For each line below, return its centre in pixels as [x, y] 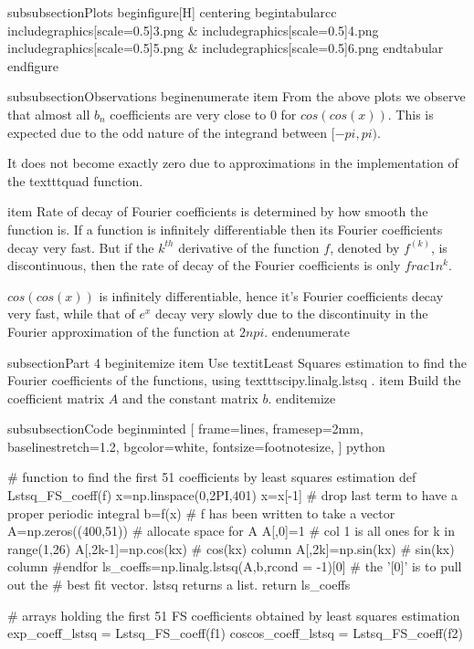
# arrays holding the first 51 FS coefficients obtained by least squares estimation [234, 615]
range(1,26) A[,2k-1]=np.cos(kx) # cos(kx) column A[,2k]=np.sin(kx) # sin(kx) [231, 548]
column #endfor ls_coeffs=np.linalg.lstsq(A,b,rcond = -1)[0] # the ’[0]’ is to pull [235, 566]
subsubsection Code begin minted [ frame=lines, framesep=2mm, [185, 429]
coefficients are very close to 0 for [203, 114]
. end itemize [302, 398]
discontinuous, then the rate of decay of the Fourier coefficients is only [204, 265]
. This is [411, 114]
